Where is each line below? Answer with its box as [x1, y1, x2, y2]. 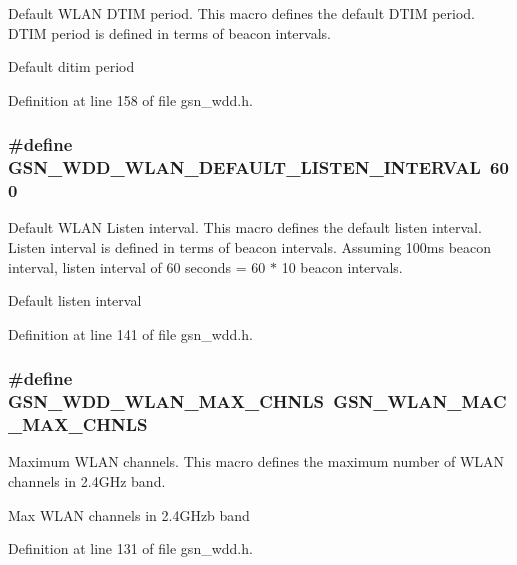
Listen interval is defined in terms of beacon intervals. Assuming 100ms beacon [8, 237, 492, 258]
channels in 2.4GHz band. [8, 471, 166, 492]
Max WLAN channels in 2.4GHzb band [8, 504, 250, 525]
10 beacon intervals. [281, 256, 403, 277]
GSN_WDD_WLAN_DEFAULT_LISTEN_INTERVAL [8, 155, 481, 180]
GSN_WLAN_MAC [333, 389, 507, 414]
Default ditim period [8, 56, 135, 77]
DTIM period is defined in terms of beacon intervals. [8, 22, 331, 43]
